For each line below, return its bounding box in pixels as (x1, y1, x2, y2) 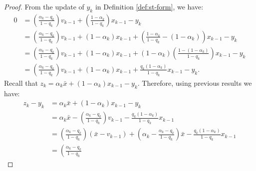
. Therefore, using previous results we (137, 77, 252, 88)
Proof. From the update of (4, 1, 84, 11)
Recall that (4, 77, 38, 88)
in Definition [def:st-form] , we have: (95, 1, 204, 11)
